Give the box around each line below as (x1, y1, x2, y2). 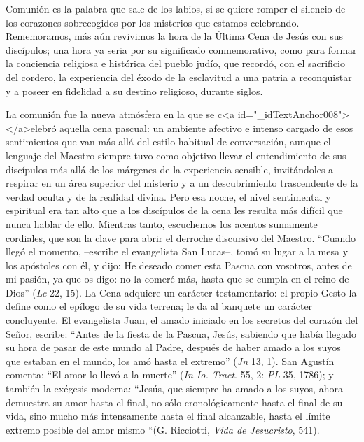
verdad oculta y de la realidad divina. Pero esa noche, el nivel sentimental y (6, 189, 331, 204)
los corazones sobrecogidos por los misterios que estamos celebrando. (6, 15, 300, 29)
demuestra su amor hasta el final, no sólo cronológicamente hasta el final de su (6, 394, 343, 409)
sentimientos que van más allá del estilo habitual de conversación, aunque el (6, 134, 331, 149)
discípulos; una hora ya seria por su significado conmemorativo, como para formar (6, 42, 357, 57)
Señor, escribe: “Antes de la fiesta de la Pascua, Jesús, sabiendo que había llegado (6, 326, 357, 341)
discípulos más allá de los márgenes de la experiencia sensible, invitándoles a (6, 162, 334, 176)
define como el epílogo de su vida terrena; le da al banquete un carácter (6, 299, 313, 313)
